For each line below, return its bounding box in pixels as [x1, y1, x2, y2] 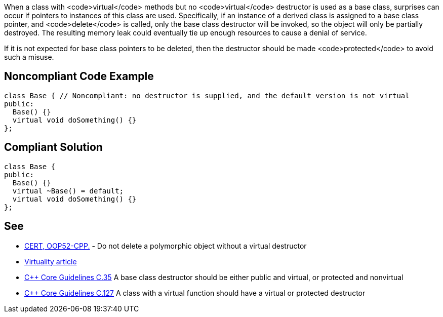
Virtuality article [24, 257, 77, 266]
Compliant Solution [4, 141, 103, 154]
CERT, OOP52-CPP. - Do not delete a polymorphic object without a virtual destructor [24, 241, 307, 250]
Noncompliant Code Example [4, 70, 154, 83]
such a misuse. [4, 53, 54, 61]
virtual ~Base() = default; [12, 186, 124, 195]
